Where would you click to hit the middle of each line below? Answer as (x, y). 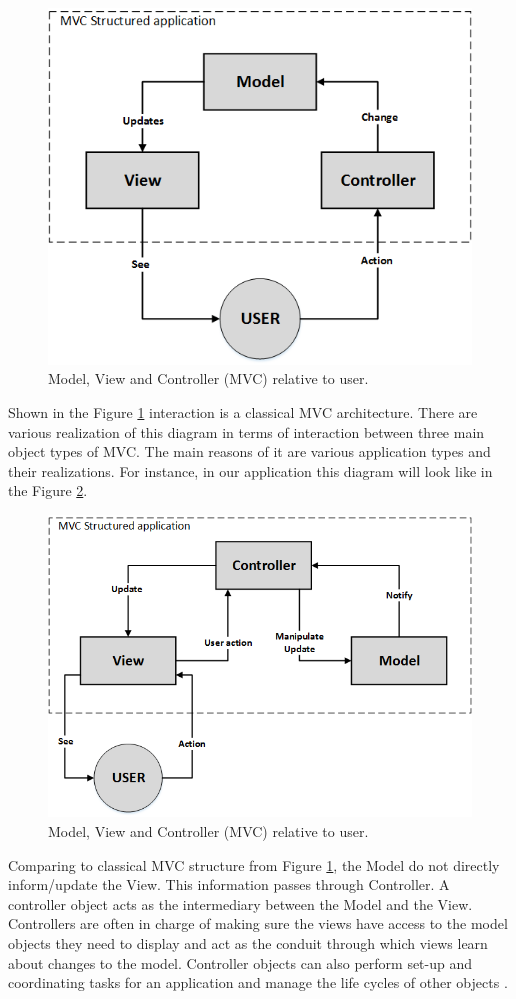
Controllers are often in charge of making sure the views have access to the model (258, 923)
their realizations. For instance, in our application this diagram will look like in (250, 470)
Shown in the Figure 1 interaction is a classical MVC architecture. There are (243, 412)
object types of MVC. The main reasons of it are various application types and (249, 451)
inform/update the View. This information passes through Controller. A (229, 884)
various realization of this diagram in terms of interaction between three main (246, 431)
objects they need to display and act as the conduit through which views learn (248, 943)
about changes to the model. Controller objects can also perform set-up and (240, 962)
